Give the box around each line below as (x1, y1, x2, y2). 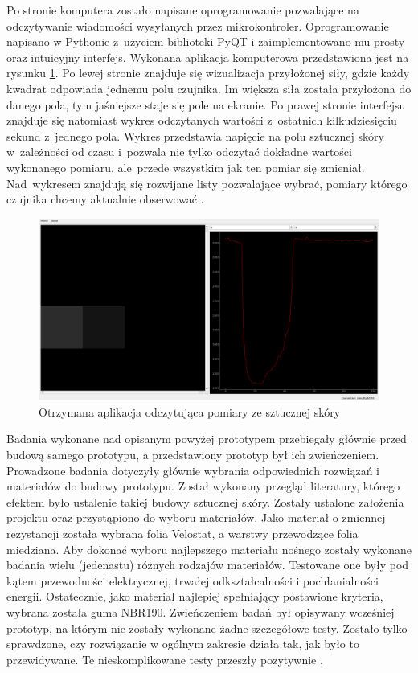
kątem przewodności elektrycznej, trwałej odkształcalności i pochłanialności (6, 572, 379, 589)
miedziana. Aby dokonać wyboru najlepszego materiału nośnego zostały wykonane (6, 540, 412, 557)
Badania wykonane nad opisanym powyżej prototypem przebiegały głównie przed (6, 430, 407, 447)
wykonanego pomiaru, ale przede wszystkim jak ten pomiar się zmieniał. (6, 158, 365, 175)
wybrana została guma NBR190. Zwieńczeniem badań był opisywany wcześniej (6, 603, 395, 620)
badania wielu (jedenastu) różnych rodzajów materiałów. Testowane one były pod (6, 556, 409, 573)
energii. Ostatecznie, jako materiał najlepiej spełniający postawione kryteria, (6, 588, 383, 605)
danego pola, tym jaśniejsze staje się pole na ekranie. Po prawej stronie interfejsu (6, 96, 406, 113)
